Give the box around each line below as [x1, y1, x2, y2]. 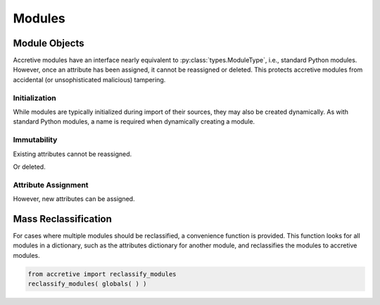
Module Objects [13, 37, 84, 49]
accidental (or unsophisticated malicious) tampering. [13, 75, 166, 84]
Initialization [13, 93, 56, 103]
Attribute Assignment [13, 180, 89, 190]
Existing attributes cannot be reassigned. [13, 150, 132, 158]
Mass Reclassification [13, 213, 113, 225]
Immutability [13, 135, 58, 145]
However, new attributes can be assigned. [13, 195, 135, 203]
